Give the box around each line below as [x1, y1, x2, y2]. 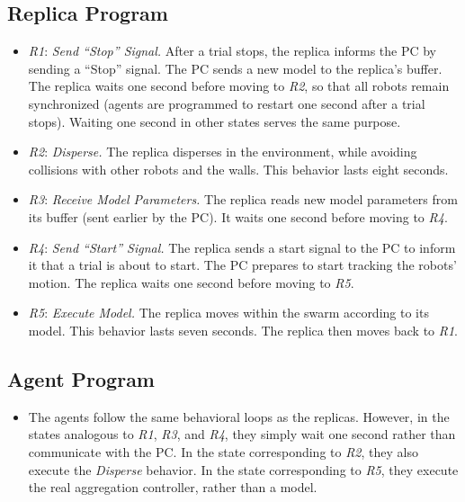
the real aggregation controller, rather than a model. [28, 478, 317, 497]
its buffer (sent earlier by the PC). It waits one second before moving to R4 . [28, 207, 448, 226]
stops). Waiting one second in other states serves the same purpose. [28, 112, 401, 130]
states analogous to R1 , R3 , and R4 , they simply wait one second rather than [28, 425, 456, 444]
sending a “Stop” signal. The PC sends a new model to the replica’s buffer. [28, 58, 443, 77]
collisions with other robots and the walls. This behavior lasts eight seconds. [28, 159, 449, 178]
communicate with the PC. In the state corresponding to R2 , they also [28, 442, 418, 461]
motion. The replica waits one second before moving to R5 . [28, 273, 354, 291]
